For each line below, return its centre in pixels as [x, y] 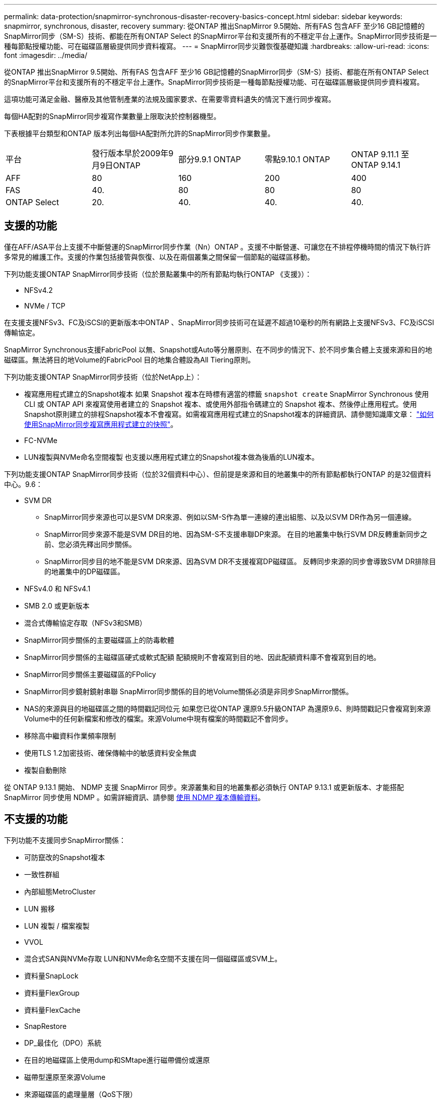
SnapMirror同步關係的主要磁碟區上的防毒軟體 [99, 640]
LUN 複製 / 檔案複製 [57, 926]
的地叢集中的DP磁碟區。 [85, 571]
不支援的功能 [36, 819]
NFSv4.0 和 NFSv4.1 [57, 588]
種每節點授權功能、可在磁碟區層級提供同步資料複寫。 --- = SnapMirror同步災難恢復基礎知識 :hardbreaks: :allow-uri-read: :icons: [217, 46]
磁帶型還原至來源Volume [65, 1077]
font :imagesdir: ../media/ [46, 55]
